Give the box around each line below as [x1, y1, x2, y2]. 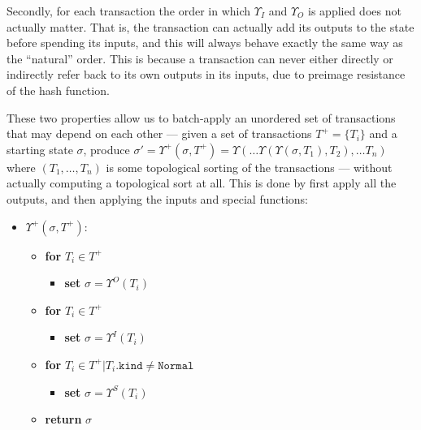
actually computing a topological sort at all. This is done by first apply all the [7, 174, 397, 191]
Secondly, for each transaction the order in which [7, 2, 251, 19]
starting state [7, 140, 73, 157]
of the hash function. [7, 81, 110, 98]
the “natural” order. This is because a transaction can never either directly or [7, 49, 393, 67]
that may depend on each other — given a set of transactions [7, 125, 312, 142]
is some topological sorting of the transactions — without [106, 158, 393, 175]
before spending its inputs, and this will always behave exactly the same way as [7, 34, 403, 51]
